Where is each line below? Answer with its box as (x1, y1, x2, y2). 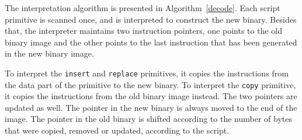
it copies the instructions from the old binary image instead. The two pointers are (5, 90, 297, 102)
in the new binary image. (5, 47, 94, 60)
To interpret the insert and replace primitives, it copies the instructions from (5, 66, 289, 79)
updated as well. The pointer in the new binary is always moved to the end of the (5, 101, 297, 113)
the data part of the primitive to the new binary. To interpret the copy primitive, (5, 78, 296, 90)
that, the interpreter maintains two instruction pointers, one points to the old (5, 24, 282, 37)
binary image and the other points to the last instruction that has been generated (5, 36, 297, 48)
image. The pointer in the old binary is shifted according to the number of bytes (5, 113, 292, 125)
